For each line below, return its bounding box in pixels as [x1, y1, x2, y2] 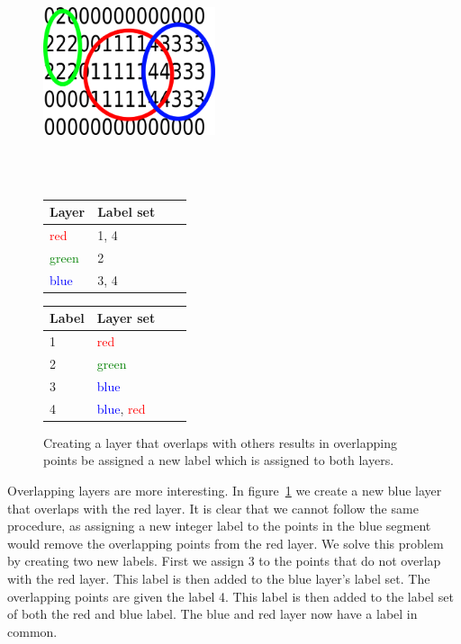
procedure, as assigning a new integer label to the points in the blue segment [7, 516, 431, 535]
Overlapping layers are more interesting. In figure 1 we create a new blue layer [7, 481, 442, 500]
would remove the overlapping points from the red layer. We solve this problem [7, 533, 444, 552]
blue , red [96, 398, 146, 417]
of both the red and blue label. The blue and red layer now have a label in [7, 604, 418, 623]
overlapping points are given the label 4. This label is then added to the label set [7, 586, 454, 605]
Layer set [96, 309, 156, 327]
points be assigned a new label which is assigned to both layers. [43, 451, 394, 470]
